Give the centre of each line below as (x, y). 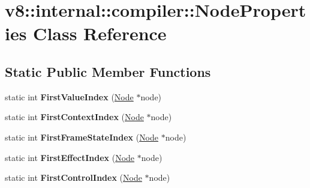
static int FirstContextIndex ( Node (74, 117)
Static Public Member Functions (108, 71)
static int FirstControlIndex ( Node (73, 177)
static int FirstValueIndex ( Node (69, 96)
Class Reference (100, 33)
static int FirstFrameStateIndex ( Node (82, 137)
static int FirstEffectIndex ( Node (70, 157)
